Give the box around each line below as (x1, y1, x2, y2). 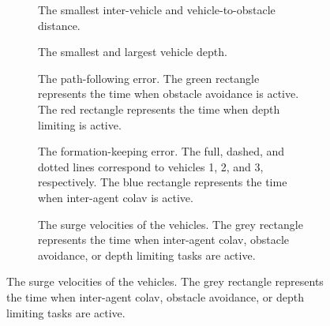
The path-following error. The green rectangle (38, 69, 260, 86)
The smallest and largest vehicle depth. (38, 43, 227, 60)
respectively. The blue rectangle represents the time (38, 174, 287, 190)
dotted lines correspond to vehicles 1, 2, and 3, (38, 158, 264, 174)
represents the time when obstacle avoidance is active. (38, 85, 299, 102)
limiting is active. (38, 116, 122, 133)
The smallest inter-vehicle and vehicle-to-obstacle (38, 2, 276, 17)
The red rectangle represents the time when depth (38, 100, 280, 117)
